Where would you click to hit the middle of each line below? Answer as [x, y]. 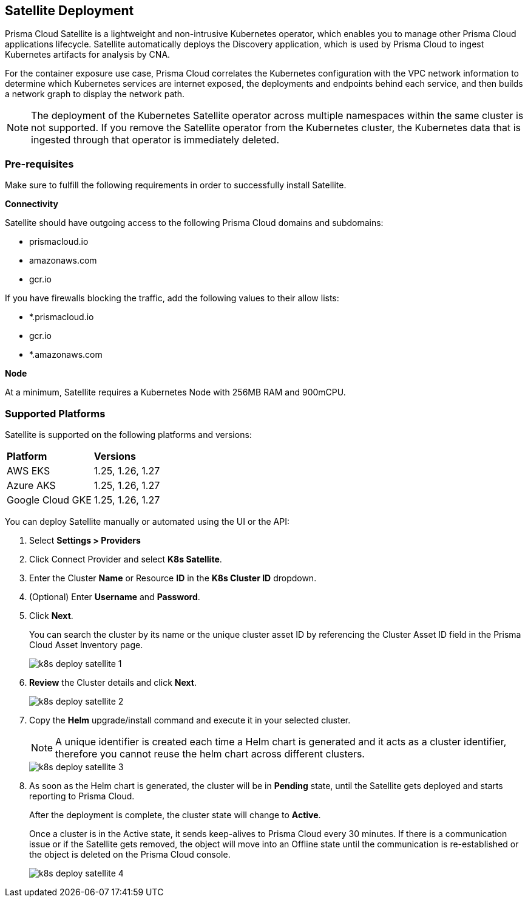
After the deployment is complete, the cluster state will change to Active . [175, 815]
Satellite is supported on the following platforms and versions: [128, 434]
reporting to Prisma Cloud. [82, 796]
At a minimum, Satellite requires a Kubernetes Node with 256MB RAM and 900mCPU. [175, 392]
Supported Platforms [55, 413]
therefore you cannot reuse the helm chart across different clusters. [210, 753]
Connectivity [32, 204]
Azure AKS [31, 485]
